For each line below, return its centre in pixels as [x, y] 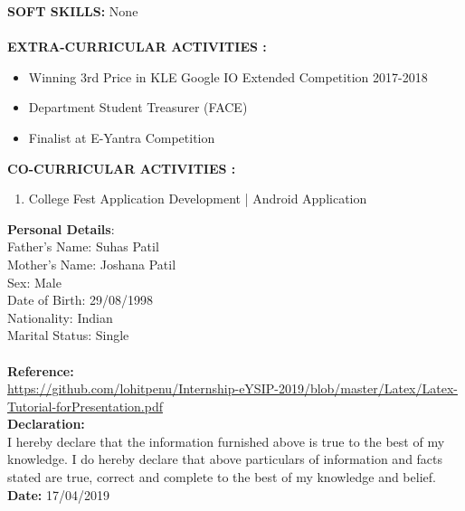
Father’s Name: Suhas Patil [83, 246]
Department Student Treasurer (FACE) [138, 107]
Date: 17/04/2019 [58, 494]
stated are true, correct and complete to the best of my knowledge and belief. [222, 477]
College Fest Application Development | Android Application [198, 199]
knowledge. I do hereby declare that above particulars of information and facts [225, 459]
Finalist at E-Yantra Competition [122, 137]
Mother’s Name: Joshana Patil [92, 264]
